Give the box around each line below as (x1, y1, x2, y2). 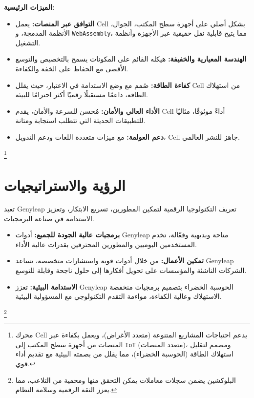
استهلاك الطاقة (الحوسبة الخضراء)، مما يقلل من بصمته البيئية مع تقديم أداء (15, 349, 233, 359)
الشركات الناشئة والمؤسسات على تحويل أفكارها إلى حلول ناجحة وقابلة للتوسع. (15, 265, 247, 275)
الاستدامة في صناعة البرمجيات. (4, 213, 94, 223)
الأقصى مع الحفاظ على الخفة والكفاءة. (15, 63, 128, 74)
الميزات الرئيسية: (4, 2, 55, 12)
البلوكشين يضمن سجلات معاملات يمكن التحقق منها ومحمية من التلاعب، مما (15, 375, 236, 385)
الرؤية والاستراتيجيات (4, 175, 126, 195)
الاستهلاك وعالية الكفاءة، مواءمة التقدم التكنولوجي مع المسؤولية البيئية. (15, 291, 222, 301)
